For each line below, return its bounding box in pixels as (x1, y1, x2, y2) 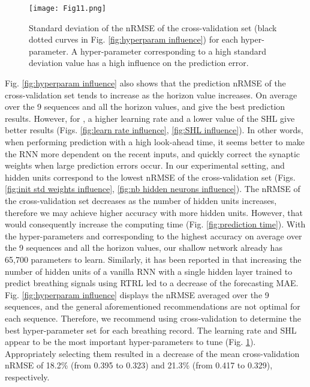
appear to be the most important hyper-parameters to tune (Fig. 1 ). (5, 335, 256, 348)
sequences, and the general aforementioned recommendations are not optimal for (5, 300, 300, 313)
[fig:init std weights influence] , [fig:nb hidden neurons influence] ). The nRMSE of (5, 182, 300, 195)
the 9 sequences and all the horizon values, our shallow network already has (5, 241, 282, 254)
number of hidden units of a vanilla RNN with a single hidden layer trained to (5, 265, 293, 277)
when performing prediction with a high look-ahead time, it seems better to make (5, 136, 305, 148)
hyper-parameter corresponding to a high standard (80, 44, 267, 57)
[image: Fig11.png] (29, 4, 106, 13)
